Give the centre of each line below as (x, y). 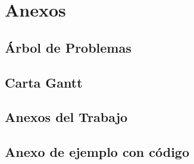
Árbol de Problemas (68, 47)
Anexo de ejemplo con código (97, 152)
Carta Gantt (44, 82)
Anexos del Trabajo (66, 117)
